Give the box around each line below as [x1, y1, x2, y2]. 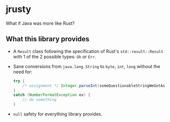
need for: [13, 69, 32, 75]
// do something [22, 97, 57, 102]
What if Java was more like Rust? [6, 20, 75, 26]
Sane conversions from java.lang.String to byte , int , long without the [13, 63, 160, 69]
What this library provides [6, 35, 90, 43]
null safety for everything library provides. [13, 111, 103, 117]
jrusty [6, 4, 31, 15]
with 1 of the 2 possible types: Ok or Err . [13, 53, 97, 59]
